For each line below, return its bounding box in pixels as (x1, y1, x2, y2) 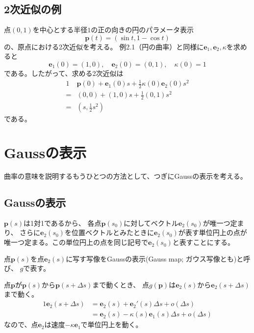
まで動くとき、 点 (92, 279, 150, 289)
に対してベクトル (124, 217, 178, 228)
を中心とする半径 (32, 24, 88, 35)
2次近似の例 (4, 1, 62, 17)
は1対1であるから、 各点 (24, 217, 102, 228)
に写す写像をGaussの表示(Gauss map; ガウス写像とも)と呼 (66, 253, 251, 263)
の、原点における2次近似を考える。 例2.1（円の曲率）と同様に (4, 41, 204, 51)
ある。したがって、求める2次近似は (10, 68, 124, 78)
